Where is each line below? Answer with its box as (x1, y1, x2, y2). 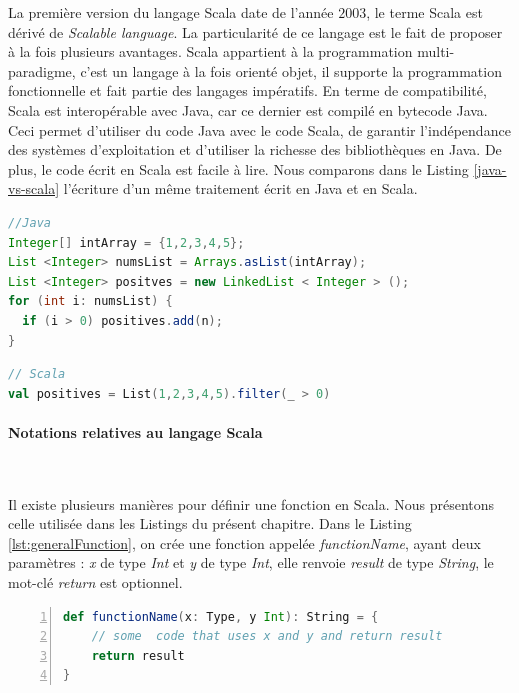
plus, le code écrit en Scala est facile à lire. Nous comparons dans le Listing (8, 158, 469, 179)
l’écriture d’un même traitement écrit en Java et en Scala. (63, 178, 418, 199)
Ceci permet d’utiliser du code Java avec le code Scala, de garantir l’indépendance (8, 119, 511, 140)
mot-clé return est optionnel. (8, 572, 183, 593)
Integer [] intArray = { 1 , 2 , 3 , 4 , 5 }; (8, 235, 245, 250)
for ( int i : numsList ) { (8, 294, 173, 309)
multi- (417, 41, 455, 62)
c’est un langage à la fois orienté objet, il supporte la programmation (80, 60, 502, 81)
